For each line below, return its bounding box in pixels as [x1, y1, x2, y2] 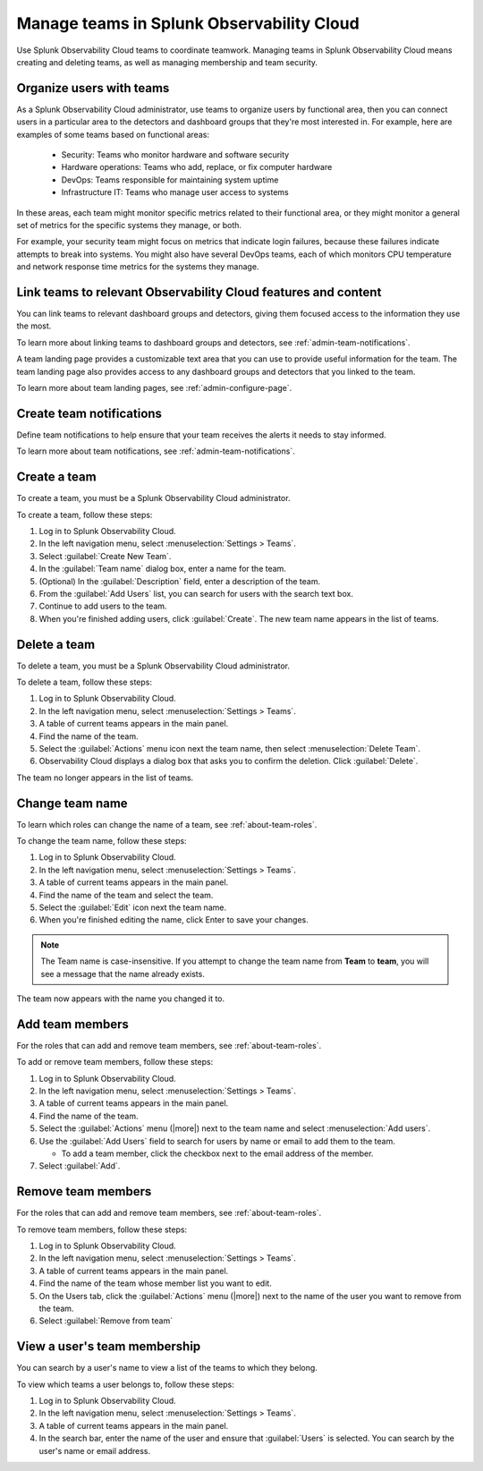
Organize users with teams [16, 81, 170, 96]
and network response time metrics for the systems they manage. [16, 261, 259, 272]
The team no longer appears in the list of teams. [16, 772, 194, 783]
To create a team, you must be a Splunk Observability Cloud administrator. [16, 493, 291, 504]
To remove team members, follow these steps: [16, 1224, 188, 1235]
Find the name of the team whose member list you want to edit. [38, 1278, 272, 1288]
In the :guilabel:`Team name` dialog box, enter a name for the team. [38, 564, 286, 574]
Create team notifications [16, 405, 163, 421]
